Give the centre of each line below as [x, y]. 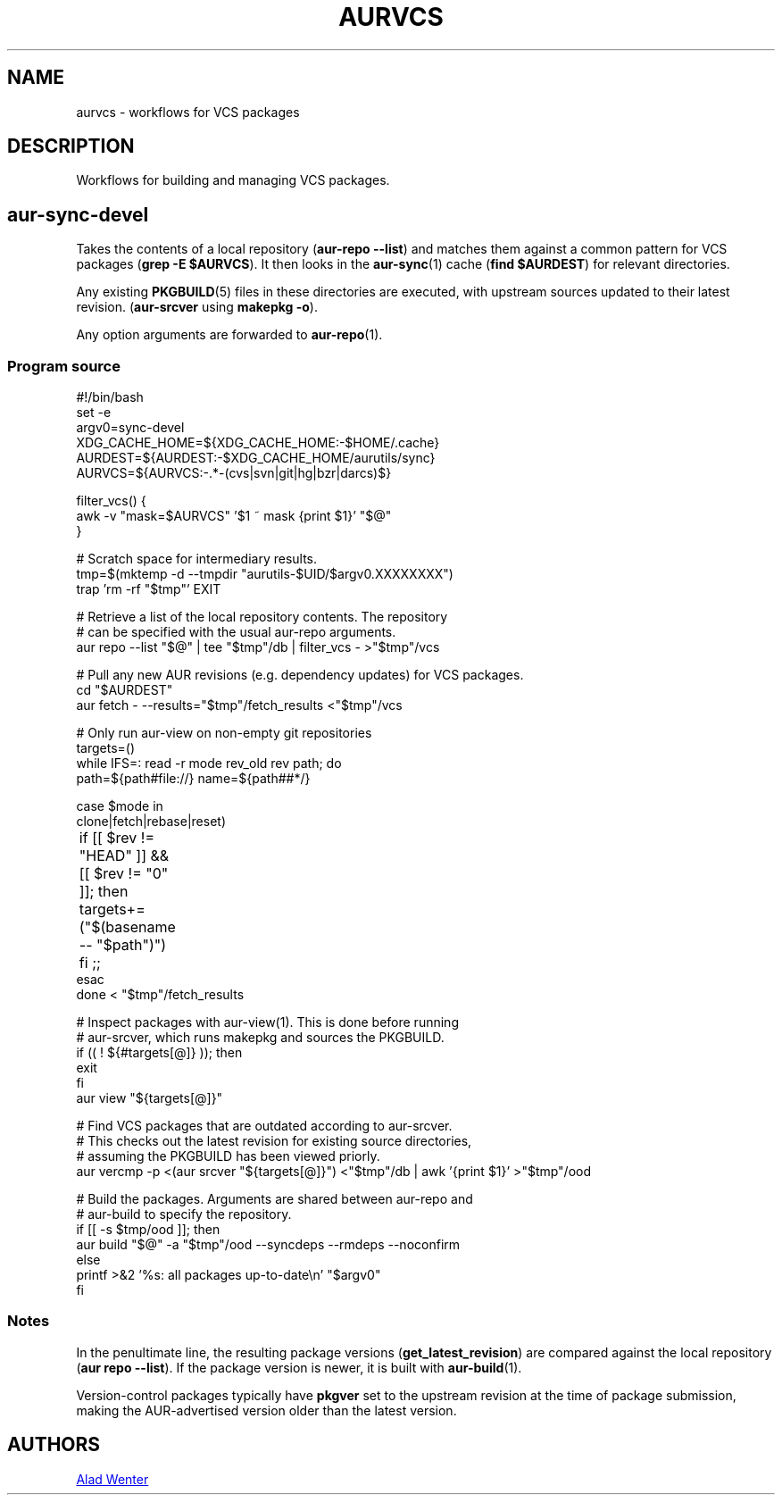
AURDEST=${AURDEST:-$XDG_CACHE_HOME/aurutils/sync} [256, 458]
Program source [64, 366]
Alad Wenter [112, 1479]
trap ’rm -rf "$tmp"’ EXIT [149, 589]
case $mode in [120, 806]
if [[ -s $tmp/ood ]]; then [148, 1230]
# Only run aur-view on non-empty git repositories [224, 733]
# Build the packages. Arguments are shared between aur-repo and [275, 1199]
